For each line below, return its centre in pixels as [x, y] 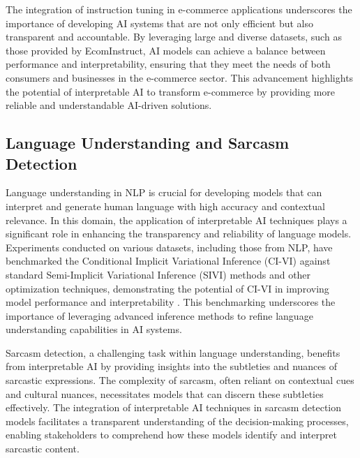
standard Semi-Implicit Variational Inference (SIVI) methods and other [158, 274]
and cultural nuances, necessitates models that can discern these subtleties [165, 393]
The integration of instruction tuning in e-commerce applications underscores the [179, 9]
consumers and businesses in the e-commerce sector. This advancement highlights [180, 77]
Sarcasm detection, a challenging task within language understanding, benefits [173, 352]
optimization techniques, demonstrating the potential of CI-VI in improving [167, 288]
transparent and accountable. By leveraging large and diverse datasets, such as [174, 37]
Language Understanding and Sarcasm [148, 143]
